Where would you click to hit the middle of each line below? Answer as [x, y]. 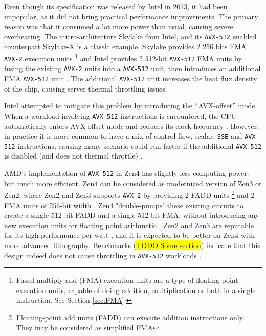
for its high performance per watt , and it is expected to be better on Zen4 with [129, 235]
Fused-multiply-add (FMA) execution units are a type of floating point [127, 280]
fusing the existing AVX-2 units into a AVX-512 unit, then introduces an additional [132, 68]
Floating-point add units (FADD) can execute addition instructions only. [130, 317]
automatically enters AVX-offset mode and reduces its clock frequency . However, [132, 126]
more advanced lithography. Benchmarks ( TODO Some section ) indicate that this [132, 245]
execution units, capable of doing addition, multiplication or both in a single [136, 290]
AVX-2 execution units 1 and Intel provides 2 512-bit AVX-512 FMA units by [123, 58]
